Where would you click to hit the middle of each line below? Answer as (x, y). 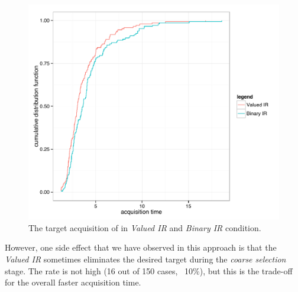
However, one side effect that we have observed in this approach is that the (141, 247)
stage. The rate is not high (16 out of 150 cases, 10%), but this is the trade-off (149, 270)
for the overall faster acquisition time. (73, 282)
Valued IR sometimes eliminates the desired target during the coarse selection (145, 259)
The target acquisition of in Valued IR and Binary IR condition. (145, 227)
